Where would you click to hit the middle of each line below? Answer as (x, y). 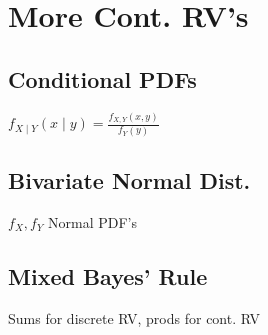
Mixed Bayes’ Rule (108, 275)
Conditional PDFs (102, 78)
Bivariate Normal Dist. (129, 179)
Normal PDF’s (93, 221)
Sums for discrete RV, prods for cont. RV (134, 317)
